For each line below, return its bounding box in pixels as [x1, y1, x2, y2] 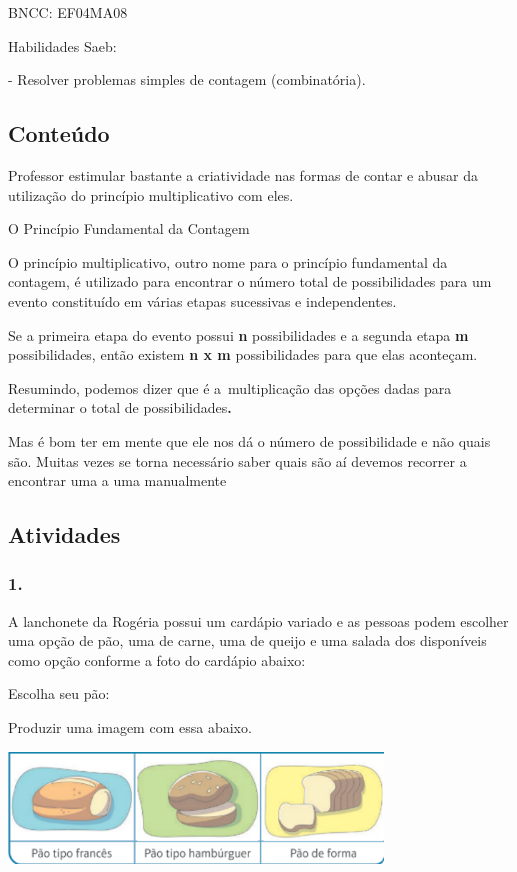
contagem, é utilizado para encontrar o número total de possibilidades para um [8, 271, 492, 292]
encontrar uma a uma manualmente [8, 470, 227, 491]
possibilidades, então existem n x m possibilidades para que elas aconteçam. [8, 344, 478, 365]
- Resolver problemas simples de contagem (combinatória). [8, 69, 366, 90]
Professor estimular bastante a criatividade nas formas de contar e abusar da [8, 164, 478, 185]
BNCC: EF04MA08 [8, 2, 128, 22]
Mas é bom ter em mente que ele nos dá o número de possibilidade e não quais [8, 430, 491, 451]
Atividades [8, 519, 121, 550]
